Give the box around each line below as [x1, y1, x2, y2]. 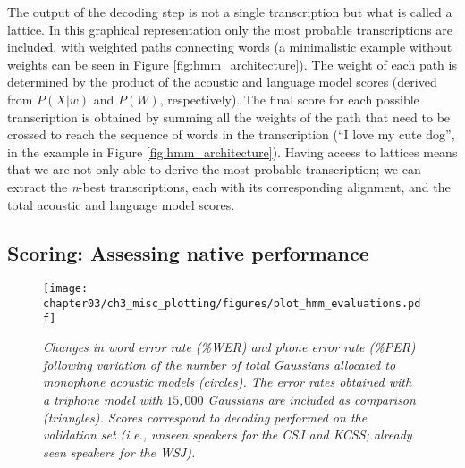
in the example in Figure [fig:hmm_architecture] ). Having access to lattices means [7, 142, 458, 161]
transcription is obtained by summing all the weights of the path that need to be [7, 107, 451, 126]
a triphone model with [43, 390, 163, 409]
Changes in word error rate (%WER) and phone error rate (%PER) [43, 338, 416, 356]
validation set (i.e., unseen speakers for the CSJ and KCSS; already [43, 425, 412, 444]
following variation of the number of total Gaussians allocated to [43, 355, 396, 373]
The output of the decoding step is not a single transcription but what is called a [7, 3, 452, 21]
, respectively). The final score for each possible [159, 89, 419, 108]
